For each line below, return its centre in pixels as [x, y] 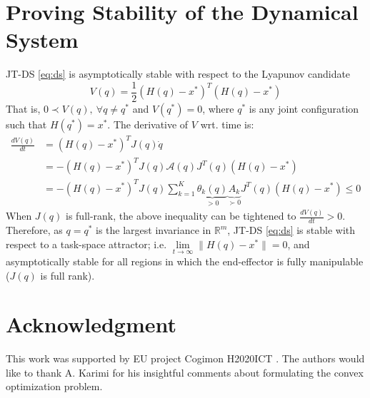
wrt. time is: [227, 124]
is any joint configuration [304, 108]
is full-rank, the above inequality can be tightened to [181, 216]
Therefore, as [34, 230]
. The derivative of [148, 124]
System [42, 40]
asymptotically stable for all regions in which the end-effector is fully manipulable [185, 261]
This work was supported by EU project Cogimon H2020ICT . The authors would [185, 358]
